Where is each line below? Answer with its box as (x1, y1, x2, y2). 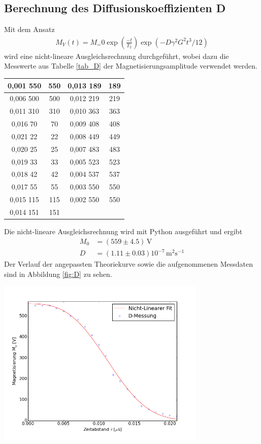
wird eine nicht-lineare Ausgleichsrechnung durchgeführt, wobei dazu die (4, 50, 229, 61)
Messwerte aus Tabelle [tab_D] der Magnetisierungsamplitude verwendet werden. (4, 60, 257, 71)
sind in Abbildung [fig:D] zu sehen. (4, 268, 112, 279)
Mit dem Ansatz (4, 24, 55, 35)
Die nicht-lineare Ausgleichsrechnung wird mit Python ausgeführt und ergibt (4, 226, 243, 237)
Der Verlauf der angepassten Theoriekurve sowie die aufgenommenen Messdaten (4, 259, 253, 269)
